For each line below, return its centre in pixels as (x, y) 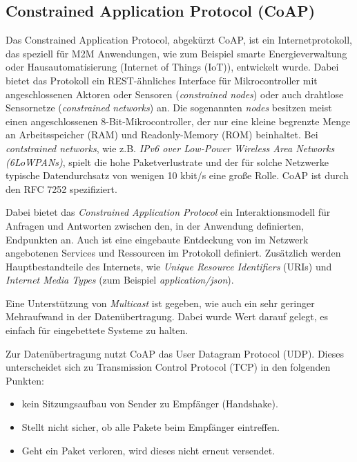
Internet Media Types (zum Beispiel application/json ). (120, 280)
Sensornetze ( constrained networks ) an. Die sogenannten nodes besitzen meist (169, 108)
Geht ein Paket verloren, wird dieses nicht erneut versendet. (148, 450)
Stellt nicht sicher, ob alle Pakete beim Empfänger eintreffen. (151, 427)
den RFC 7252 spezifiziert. (61, 188)
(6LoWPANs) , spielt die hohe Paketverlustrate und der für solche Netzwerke (167, 161)
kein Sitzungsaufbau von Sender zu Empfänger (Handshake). (150, 404)
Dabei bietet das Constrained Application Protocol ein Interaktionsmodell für (168, 212)
